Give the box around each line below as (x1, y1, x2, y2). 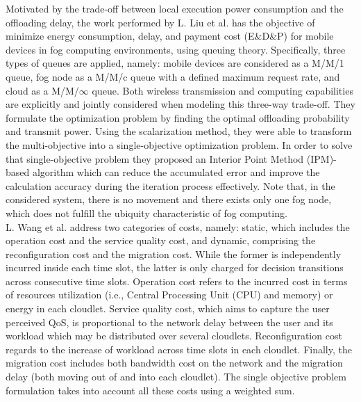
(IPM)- (306, 151, 337, 166)
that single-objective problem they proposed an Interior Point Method (6, 151, 304, 166)
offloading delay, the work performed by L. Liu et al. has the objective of (6, 15, 315, 29)
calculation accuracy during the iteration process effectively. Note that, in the (6, 178, 335, 193)
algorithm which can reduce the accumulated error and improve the (32, 165, 320, 179)
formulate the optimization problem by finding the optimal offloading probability (6, 110, 350, 124)
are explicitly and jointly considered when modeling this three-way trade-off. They (6, 97, 355, 111)
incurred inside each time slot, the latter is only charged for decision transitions (6, 260, 344, 275)
